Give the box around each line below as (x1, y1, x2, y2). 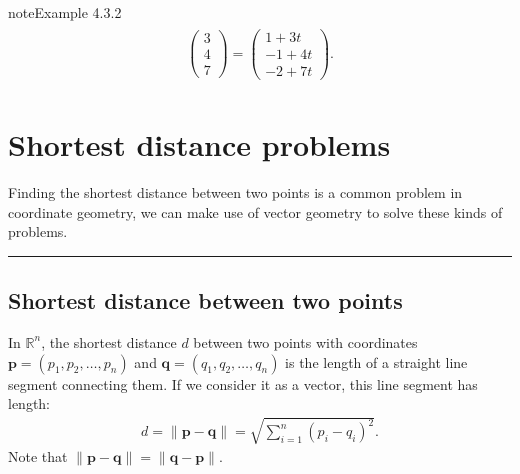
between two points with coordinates (193, 331, 418, 352)
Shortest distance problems (8, 124, 391, 164)
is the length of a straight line (285, 351, 468, 372)
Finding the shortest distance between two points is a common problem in (8, 181, 463, 202)
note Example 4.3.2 (8, 2, 122, 22)
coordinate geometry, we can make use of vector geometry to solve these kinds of (8, 201, 503, 222)
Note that (8, 446, 68, 467)
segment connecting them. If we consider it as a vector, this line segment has (8, 373, 478, 394)
